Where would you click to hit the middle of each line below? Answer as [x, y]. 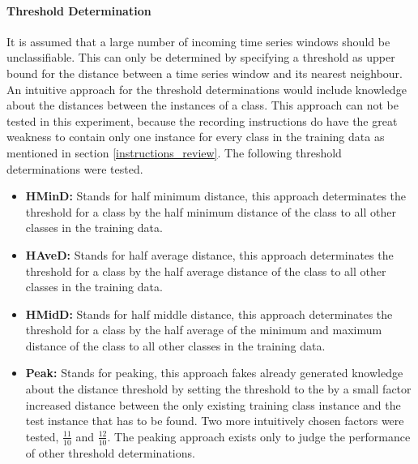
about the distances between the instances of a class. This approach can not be [203, 105]
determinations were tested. [75, 168]
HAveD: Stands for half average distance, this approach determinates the [209, 254]
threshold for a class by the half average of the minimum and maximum [204, 330]
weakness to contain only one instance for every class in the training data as [196, 137]
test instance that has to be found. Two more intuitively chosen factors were [215, 421]
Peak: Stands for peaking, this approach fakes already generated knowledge [214, 373]
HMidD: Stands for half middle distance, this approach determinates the [209, 314]
